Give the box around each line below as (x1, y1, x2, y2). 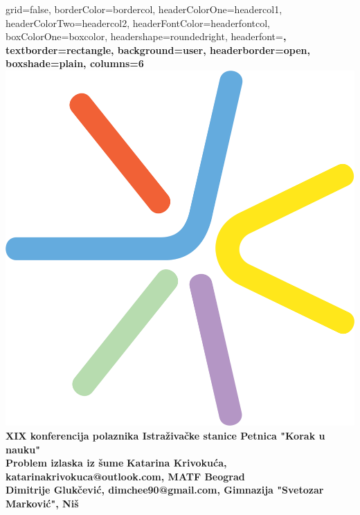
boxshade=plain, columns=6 (6, 56, 144, 71)
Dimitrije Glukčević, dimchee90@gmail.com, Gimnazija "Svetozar (6, 482, 324, 497)
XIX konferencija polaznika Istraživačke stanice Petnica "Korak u (6, 428, 325, 443)
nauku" (6, 442, 40, 456)
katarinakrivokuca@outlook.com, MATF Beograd (6, 469, 245, 483)
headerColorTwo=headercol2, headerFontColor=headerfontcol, (6, 15, 270, 30)
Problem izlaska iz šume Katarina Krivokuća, (6, 455, 227, 470)
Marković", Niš (6, 496, 79, 511)
